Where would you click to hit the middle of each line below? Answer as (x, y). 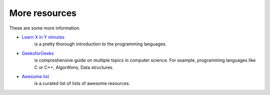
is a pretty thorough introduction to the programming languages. (100, 44)
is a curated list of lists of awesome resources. (82, 83)
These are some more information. (45, 28)
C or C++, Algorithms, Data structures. (74, 67)
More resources (43, 13)
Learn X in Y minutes (43, 37)
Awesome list (35, 76)
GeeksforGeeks (38, 53)
